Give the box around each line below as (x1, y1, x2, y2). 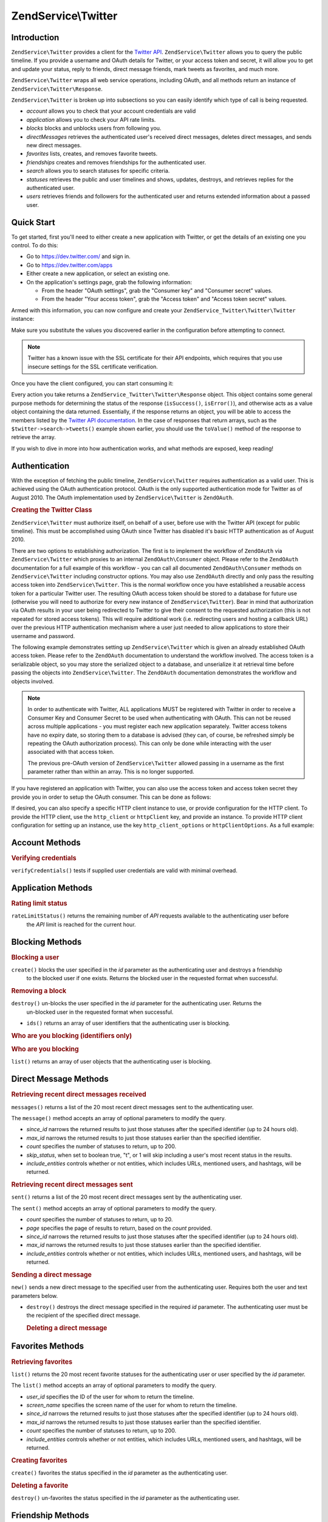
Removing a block (11, 987, 67, 995)
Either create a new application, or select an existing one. (26, 270, 170, 277)
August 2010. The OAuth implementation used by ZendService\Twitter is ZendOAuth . (11, 494, 234, 501)
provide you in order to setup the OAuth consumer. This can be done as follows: (11, 793, 211, 801)
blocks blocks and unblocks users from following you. (26, 125, 162, 132)
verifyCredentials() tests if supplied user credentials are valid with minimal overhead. (11, 867, 238, 874)
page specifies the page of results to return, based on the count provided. (26, 1224, 212, 1232)
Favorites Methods (11, 1341, 84, 1352)
